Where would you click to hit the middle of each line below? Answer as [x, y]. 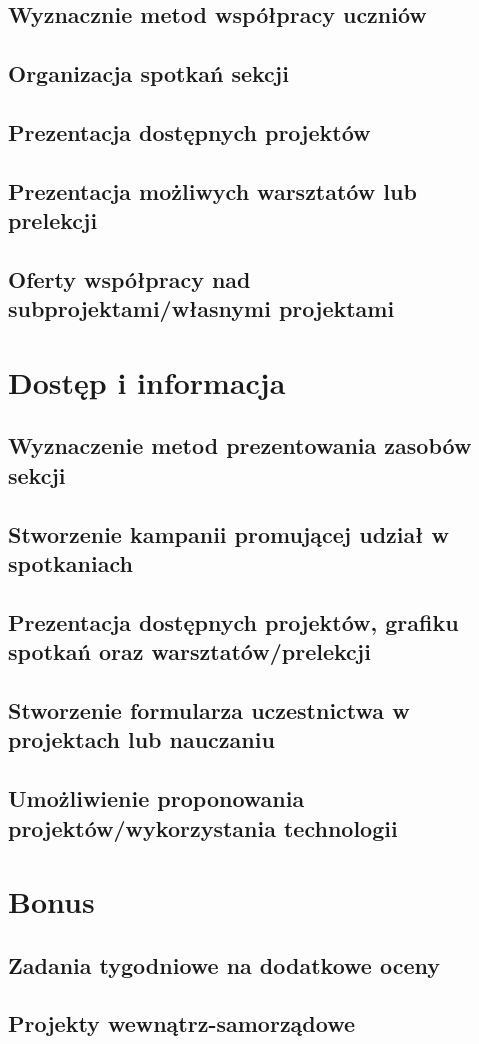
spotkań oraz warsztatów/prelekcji [189, 651]
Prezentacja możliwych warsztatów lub [212, 190]
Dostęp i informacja [147, 381]
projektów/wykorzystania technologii [203, 827]
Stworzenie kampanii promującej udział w [228, 533]
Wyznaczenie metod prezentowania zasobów [240, 445]
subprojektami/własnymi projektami [201, 308]
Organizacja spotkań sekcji [148, 73]
